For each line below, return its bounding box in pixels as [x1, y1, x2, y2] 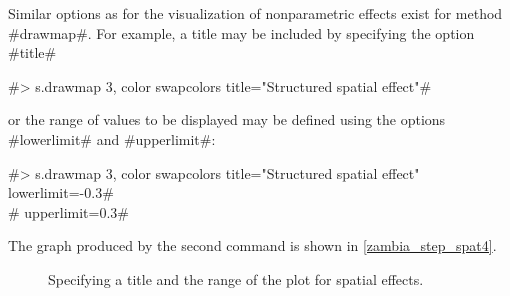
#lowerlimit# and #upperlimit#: [8, 128, 216, 149]
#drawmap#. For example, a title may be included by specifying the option [8, 22, 475, 43]
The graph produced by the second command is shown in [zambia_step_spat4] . [8, 235, 497, 256]
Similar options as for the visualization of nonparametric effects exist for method [8, 3, 503, 23]
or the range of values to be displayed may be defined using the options [8, 109, 446, 130]
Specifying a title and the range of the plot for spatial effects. [48, 268, 424, 289]
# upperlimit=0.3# [8, 201, 130, 222]
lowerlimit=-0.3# [8, 182, 114, 203]
